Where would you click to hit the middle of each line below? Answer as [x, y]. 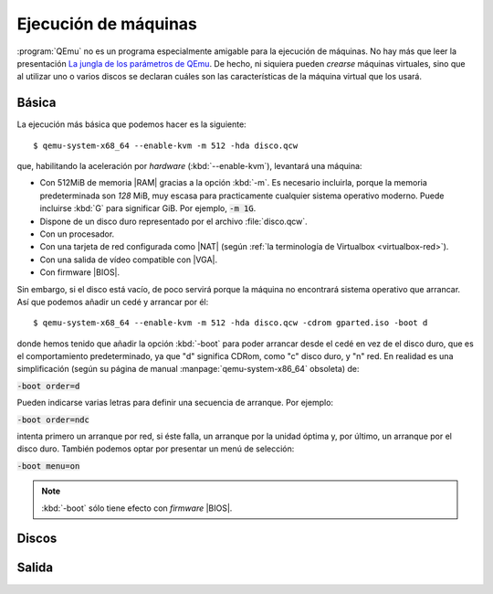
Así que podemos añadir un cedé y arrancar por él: [113, 302]
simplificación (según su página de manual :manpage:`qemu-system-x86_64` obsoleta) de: [188, 369]
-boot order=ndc [53, 419]
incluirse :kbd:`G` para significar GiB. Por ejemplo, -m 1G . [148, 208]
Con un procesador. [77, 234]
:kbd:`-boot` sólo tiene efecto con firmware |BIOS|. [137, 508]
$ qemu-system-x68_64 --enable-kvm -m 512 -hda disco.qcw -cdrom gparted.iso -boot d [231, 323]
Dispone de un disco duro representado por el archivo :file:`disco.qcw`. [173, 221]
